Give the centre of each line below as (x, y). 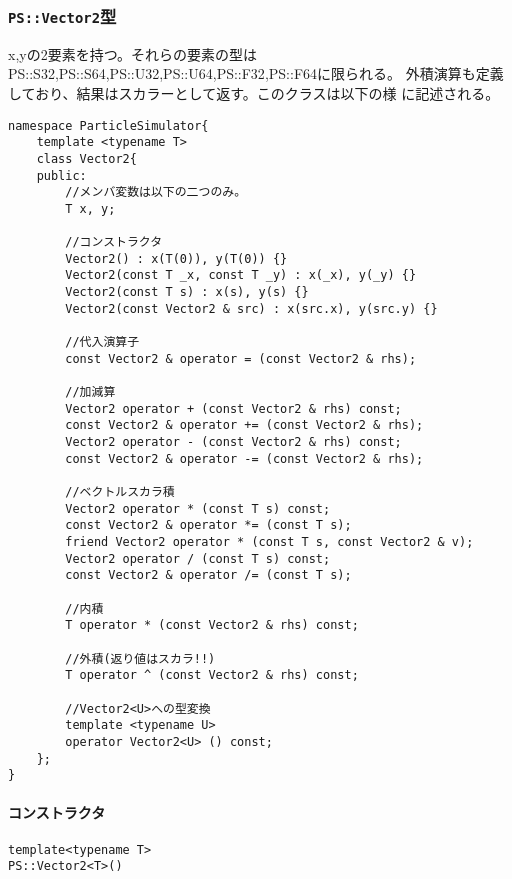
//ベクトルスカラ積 (120, 492)
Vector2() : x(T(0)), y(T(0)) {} (176, 258)
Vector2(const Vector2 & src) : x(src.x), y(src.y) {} (251, 308)
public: (61, 175)
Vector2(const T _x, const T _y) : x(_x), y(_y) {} (241, 275)
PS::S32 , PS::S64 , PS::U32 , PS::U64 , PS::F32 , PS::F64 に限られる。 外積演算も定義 (256, 73)
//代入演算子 (102, 342)
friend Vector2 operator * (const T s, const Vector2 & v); (269, 541)
